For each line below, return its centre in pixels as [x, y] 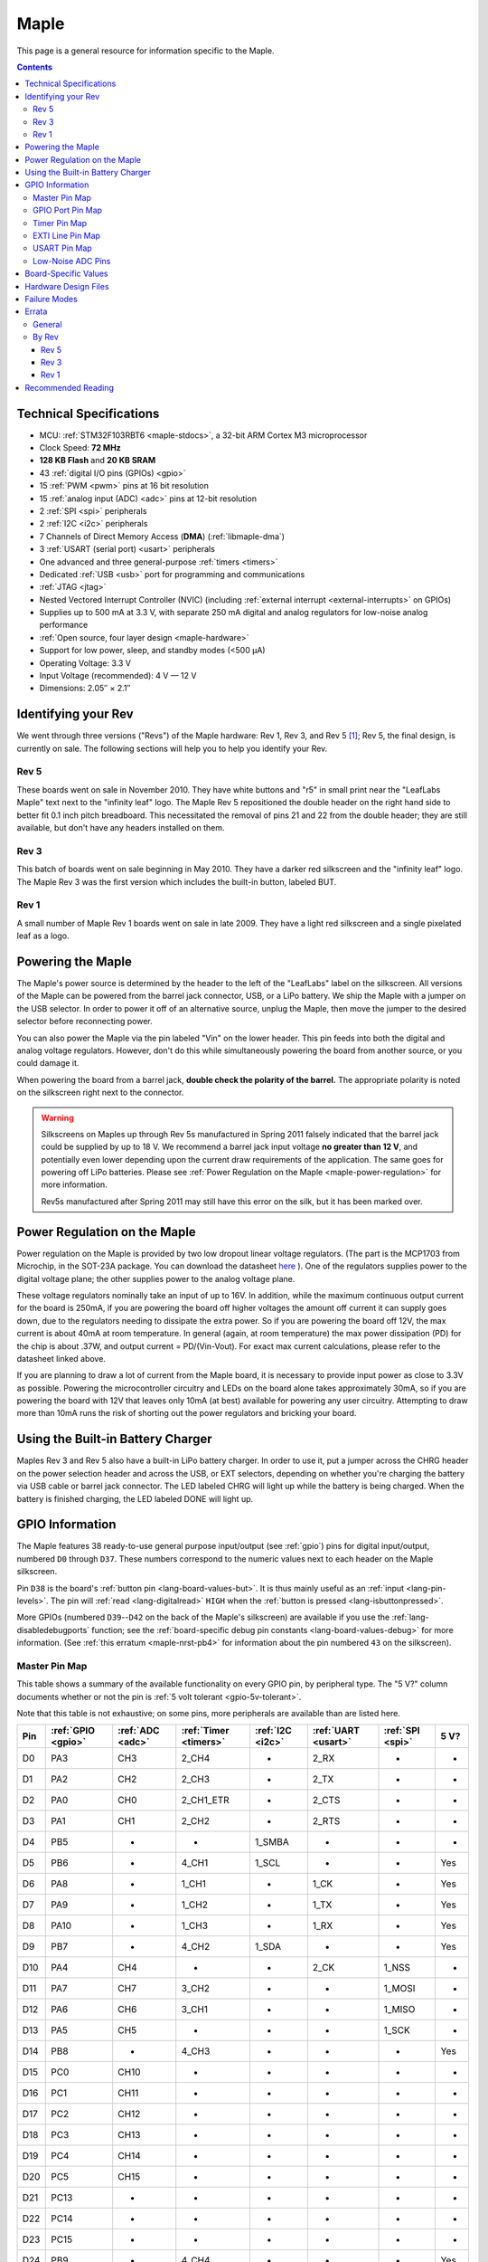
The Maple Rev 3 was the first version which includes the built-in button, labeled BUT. [177, 881]
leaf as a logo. [43, 936]
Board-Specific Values [66, 274]
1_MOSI [399, 1989]
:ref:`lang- [410, 1617]
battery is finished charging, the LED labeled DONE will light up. [135, 1498]
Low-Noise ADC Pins [72, 261]
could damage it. [48, 1063]
